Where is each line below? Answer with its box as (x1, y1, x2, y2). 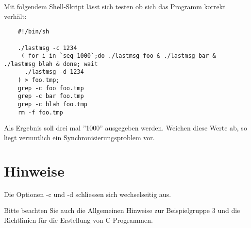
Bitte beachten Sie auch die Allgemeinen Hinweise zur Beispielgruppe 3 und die (4, 205, 240, 215)
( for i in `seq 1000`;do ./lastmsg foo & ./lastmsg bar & (21, 52, 216, 60)
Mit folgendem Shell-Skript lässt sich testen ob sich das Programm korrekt (4, 1, 226, 11)
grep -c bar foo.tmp (17, 93, 84, 100)
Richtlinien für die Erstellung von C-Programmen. (4, 214, 153, 225)
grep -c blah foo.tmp (17, 101, 87, 108)
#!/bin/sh (17, 28, 50, 35)
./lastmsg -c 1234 (17, 44, 77, 51)
